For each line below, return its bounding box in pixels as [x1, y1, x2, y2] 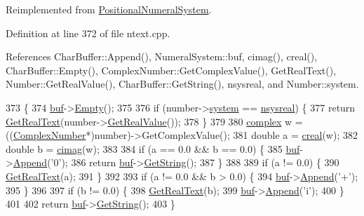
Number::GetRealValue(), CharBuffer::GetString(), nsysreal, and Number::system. [6, 76, 359, 91]
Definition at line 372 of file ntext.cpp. [6, 25, 170, 40]
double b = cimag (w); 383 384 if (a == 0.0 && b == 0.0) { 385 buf [6, 141, 300, 156]
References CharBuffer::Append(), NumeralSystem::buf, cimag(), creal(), [6, 49, 318, 64]
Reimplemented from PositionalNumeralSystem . [6, 2, 212, 16]
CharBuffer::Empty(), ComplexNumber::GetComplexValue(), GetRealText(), [6, 62, 337, 77]
